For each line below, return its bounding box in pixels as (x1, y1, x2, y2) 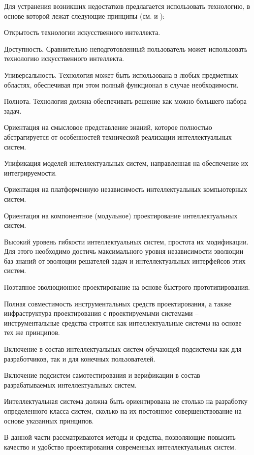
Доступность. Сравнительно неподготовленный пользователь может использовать (4, 43, 248, 54)
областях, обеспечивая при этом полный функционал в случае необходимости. (4, 79, 239, 90)
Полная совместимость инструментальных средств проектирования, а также (4, 298, 231, 308)
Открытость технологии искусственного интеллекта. (4, 27, 160, 37)
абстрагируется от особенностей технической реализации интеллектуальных (4, 131, 232, 142)
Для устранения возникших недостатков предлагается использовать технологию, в (4, 1, 250, 11)
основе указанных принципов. (4, 415, 94, 425)
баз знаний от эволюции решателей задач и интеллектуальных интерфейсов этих (4, 255, 246, 266)
